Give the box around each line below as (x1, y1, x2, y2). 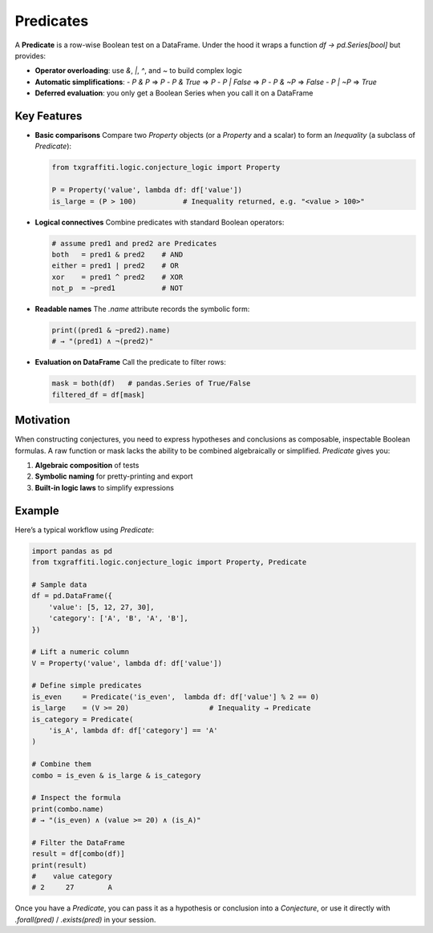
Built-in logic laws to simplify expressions (34, 483, 174, 492)
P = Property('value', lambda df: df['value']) (51, 185, 242, 195)
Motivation (14, 414, 71, 427)
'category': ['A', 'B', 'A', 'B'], (48, 614, 188, 623)
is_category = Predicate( (31, 714, 134, 724)
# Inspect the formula (31, 794, 121, 802)
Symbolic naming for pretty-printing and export (34, 471, 193, 481)
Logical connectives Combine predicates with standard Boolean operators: (34, 217, 285, 227)
